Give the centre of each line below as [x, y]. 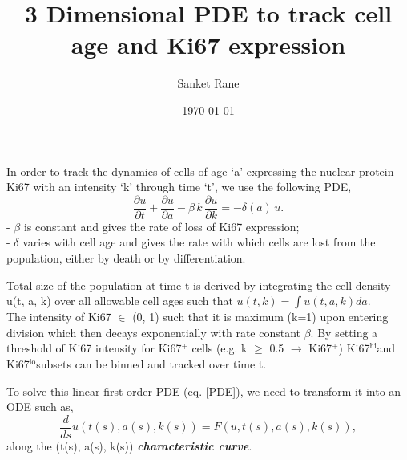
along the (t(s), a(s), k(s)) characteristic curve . [129, 445]
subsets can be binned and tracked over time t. [151, 363]
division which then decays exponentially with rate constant [154, 332]
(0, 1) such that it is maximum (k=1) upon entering [260, 317]
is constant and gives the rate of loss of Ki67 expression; [161, 226]
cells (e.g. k [220, 348]
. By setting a [344, 332]
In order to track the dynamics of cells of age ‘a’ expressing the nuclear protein [200, 171]
